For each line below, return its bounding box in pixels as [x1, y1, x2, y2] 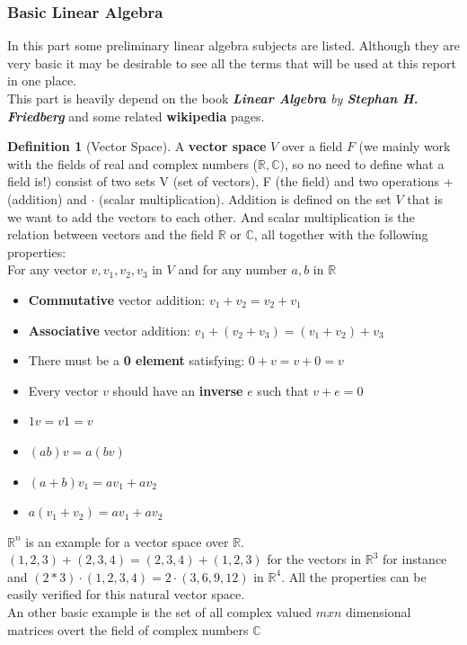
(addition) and [7, 189, 87, 208]
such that [257, 381, 309, 399]
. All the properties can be [281, 567, 427, 586]
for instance [383, 550, 447, 569]
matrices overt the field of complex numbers [7, 620, 249, 639]
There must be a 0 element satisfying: [28, 351, 245, 370]
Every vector [28, 381, 99, 399]
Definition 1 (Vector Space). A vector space [7, 137, 267, 156]
